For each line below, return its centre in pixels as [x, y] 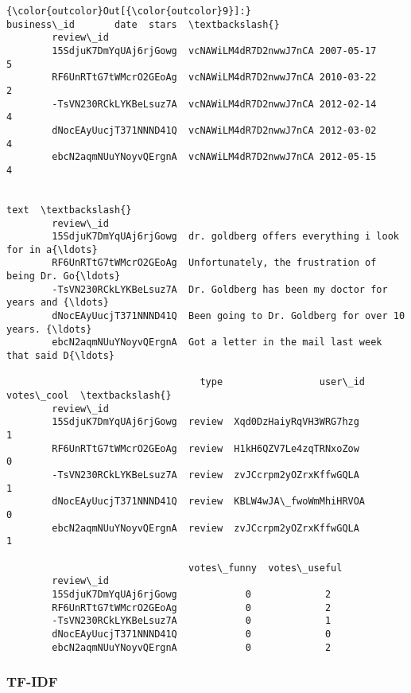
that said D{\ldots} [61, 356]
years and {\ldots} [58, 303]
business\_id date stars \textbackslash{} [143, 24]
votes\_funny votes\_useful [266, 568]
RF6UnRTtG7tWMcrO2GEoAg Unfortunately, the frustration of [214, 263]
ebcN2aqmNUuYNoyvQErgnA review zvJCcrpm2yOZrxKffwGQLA [205, 528]
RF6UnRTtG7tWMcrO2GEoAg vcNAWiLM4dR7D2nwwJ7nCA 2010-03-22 [214, 78]
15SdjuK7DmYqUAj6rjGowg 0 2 [192, 594]
